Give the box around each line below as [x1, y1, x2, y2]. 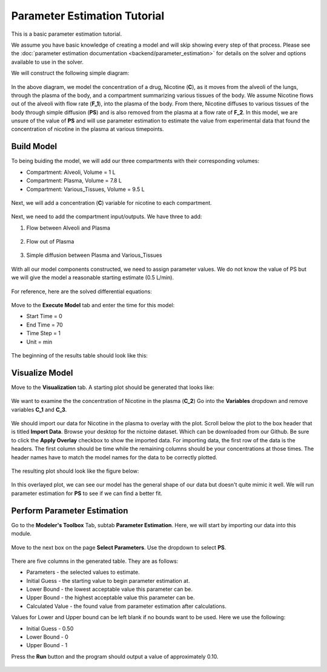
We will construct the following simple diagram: [11, 70, 130, 77]
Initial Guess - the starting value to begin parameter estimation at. [26, 577, 190, 584]
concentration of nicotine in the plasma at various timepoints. [11, 125, 164, 133]
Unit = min [26, 338, 53, 345]
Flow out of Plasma [26, 238, 74, 245]
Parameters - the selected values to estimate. [26, 568, 140, 576]
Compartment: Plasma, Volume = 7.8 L [26, 177, 122, 184]
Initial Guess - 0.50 [26, 625, 74, 632]
